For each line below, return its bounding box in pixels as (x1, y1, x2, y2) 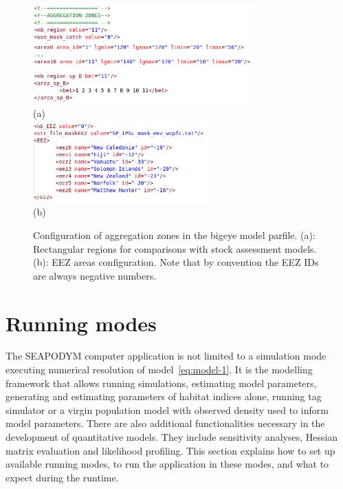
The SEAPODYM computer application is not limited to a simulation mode (5, 348, 327, 363)
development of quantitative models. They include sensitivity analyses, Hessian (5, 430, 338, 444)
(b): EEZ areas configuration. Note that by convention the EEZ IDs (33, 255, 319, 269)
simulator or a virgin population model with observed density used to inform (5, 402, 329, 417)
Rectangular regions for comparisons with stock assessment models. (33, 241, 317, 256)
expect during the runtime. (5, 470, 119, 484)
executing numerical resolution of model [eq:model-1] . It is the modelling (5, 362, 313, 377)
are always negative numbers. (33, 268, 157, 282)
